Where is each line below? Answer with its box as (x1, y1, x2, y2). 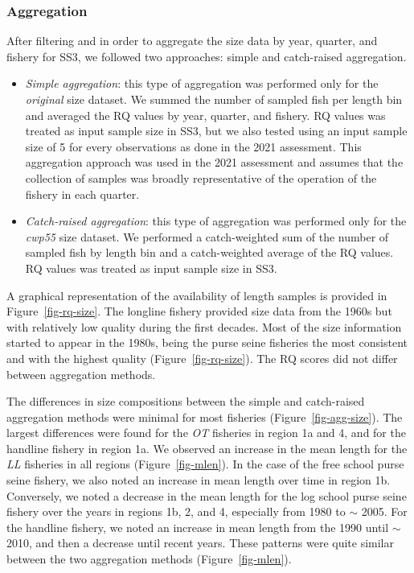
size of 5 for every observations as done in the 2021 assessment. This (25, 138, 362, 155)
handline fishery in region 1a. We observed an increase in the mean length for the (6, 439, 408, 456)
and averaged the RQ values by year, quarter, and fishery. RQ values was (25, 106, 386, 123)
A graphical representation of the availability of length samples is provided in (6, 286, 387, 303)
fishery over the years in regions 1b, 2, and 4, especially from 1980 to (6, 503, 346, 520)
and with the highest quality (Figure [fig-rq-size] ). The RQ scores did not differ (6, 349, 398, 366)
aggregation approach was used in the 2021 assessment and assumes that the (25, 154, 404, 171)
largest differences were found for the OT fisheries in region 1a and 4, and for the (6, 424, 406, 441)
